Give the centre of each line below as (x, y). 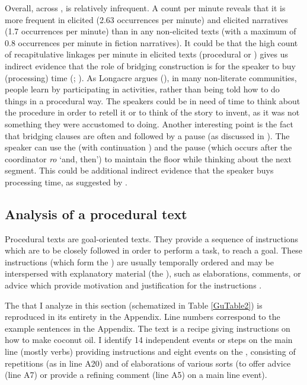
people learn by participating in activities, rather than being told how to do (142, 89)
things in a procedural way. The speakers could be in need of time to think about (153, 100)
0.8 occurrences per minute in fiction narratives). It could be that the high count (151, 42)
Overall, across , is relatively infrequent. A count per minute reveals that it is (145, 8)
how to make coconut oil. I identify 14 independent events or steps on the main (149, 340)
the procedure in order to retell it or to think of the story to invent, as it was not (152, 112)
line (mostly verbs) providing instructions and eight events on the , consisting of (150, 352)
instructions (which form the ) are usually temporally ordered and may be (139, 262)
